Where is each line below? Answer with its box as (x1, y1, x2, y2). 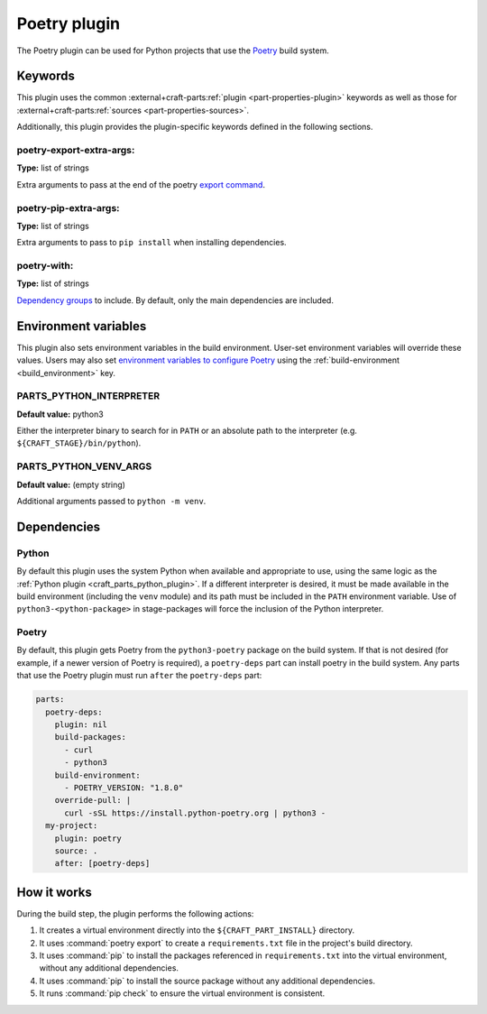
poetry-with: (16, 260, 74, 272)
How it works (16, 884, 92, 899)
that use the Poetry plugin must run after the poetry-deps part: (16, 670, 262, 681)
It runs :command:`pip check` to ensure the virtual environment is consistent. (39, 988, 326, 999)
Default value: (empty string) (16, 479, 126, 490)
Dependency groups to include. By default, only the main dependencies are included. (16, 294, 334, 306)
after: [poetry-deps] (54, 858, 151, 869)
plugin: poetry (54, 833, 122, 843)
